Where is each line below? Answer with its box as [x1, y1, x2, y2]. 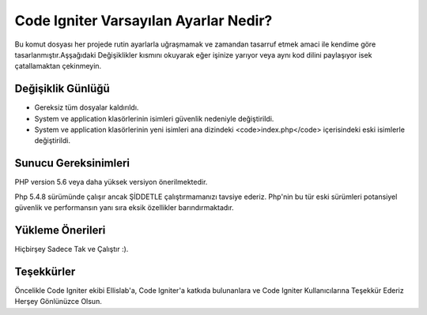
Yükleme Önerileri [14, 223, 106, 237]
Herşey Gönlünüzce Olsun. [14, 297, 102, 306]
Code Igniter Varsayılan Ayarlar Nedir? [14, 12, 273, 29]
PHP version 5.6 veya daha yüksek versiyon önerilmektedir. [14, 178, 208, 187]
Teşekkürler [14, 264, 76, 278]
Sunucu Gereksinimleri [14, 156, 130, 170]
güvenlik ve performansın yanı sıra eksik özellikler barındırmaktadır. [14, 203, 234, 212]
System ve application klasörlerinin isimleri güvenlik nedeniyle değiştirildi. [34, 114, 274, 123]
